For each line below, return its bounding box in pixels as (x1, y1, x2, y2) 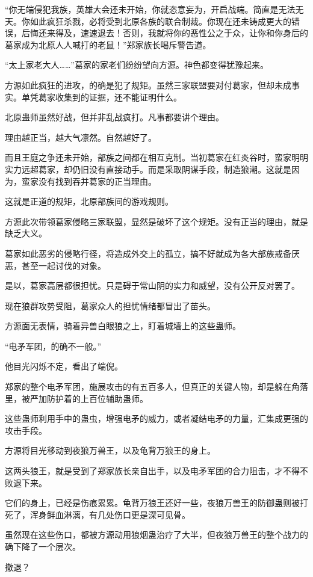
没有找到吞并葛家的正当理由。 (38, 174, 156, 187)
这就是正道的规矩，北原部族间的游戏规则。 (5, 195, 173, 208)
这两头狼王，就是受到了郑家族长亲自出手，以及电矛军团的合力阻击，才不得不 (5, 464, 308, 477)
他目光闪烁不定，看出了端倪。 (5, 360, 123, 372)
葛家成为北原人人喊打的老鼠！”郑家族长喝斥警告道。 (5, 38, 211, 51)
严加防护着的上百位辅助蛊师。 (29, 392, 148, 404)
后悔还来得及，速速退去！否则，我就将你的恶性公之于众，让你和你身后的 (21, 26, 308, 39)
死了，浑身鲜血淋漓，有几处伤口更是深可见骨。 (5, 508, 190, 520)
